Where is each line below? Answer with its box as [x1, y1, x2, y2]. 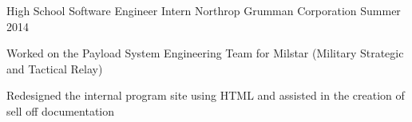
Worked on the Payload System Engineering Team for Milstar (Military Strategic [6, 45, 404, 61]
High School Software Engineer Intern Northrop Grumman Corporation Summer [6, 2, 401, 18]
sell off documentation [6, 102, 115, 119]
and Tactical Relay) [6, 60, 103, 77]
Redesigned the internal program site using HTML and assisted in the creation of [6, 87, 405, 104]
